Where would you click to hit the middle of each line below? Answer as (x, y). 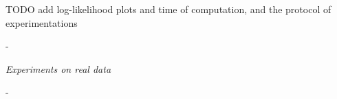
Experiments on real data (58, 68)
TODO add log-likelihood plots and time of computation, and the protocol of (168, 9)
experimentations (42, 22)
